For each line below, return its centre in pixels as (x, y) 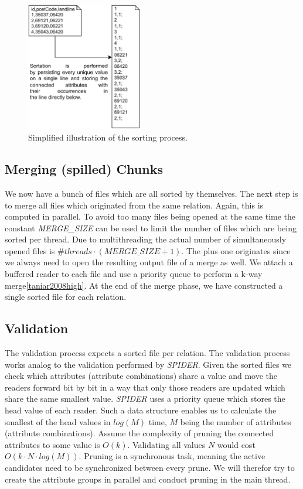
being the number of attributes (236, 421)
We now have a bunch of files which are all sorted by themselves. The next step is (151, 193)
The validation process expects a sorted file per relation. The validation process (147, 353)
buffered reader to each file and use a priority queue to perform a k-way (134, 274)
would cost (236, 444)
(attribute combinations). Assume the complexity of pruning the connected (139, 433)
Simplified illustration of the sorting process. (108, 137)
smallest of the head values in (58, 421)
